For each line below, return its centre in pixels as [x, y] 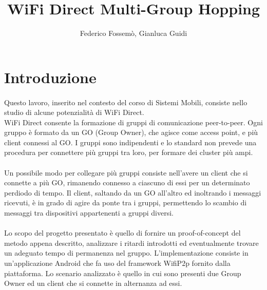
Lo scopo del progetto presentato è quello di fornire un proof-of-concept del [122, 233]
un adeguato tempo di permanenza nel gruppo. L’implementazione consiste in [126, 253]
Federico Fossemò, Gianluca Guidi [133, 33]
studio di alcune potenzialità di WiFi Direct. [74, 112]
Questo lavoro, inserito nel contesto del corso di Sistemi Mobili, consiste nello [126, 102]
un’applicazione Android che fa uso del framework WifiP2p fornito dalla [117, 263]
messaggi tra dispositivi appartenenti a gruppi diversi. [89, 213]
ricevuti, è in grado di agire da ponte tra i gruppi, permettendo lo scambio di [126, 202]
